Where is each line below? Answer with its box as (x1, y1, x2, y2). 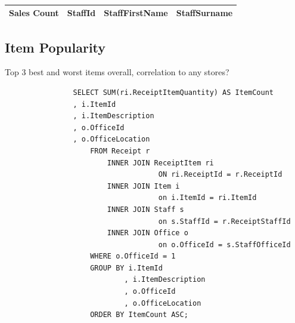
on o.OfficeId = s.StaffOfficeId (158, 240, 291, 249)
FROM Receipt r (90, 146, 150, 155)
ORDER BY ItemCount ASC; (90, 310, 188, 319)
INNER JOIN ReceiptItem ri (107, 158, 214, 167)
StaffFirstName (104, 7, 168, 19)
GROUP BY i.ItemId (90, 263, 163, 272)
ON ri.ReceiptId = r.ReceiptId (158, 170, 282, 179)
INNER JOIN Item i (107, 182, 180, 190)
